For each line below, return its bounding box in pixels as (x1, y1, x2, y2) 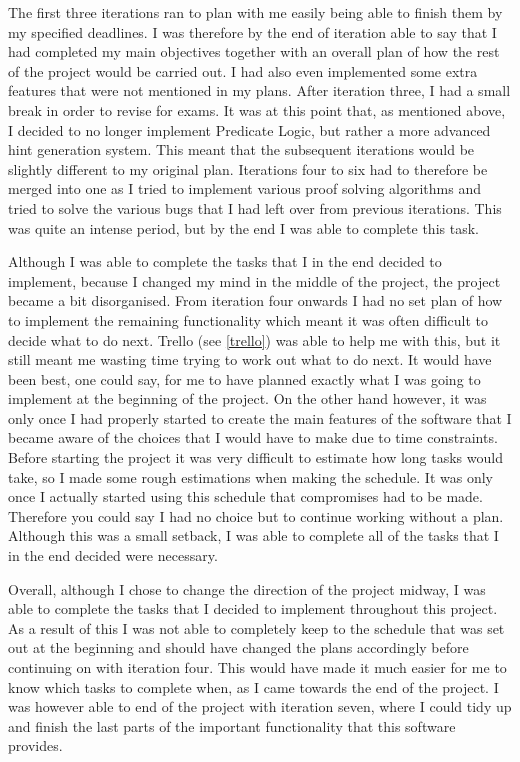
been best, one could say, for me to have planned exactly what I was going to (8, 368, 481, 389)
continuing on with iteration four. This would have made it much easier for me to (8, 657, 507, 677)
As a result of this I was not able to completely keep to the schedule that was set (8, 617, 505, 638)
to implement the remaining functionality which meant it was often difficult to (8, 309, 489, 330)
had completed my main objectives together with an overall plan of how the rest (8, 41, 500, 62)
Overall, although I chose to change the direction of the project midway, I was (8, 578, 486, 599)
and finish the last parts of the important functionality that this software (8, 715, 456, 736)
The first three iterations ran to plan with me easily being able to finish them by (8, 2, 503, 22)
